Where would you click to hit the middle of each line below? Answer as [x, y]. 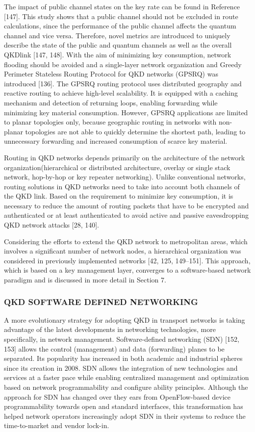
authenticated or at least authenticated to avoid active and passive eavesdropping [126, 215]
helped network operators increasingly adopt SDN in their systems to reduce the [125, 416]
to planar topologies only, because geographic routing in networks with [110, 122]
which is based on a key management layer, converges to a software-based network [127, 270]
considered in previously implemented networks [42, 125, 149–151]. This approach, [127, 260]
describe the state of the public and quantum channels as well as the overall [118, 45]
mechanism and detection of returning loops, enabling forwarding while [111, 102]
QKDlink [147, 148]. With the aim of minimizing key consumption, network [118, 54]
